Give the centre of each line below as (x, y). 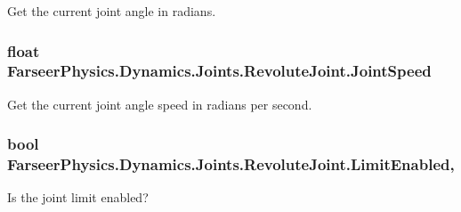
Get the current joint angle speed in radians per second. (160, 104)
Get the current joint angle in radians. (112, 11)
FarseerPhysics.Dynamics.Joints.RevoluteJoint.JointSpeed (219, 71)
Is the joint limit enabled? (78, 197)
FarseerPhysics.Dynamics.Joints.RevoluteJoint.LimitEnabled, (231, 164)
